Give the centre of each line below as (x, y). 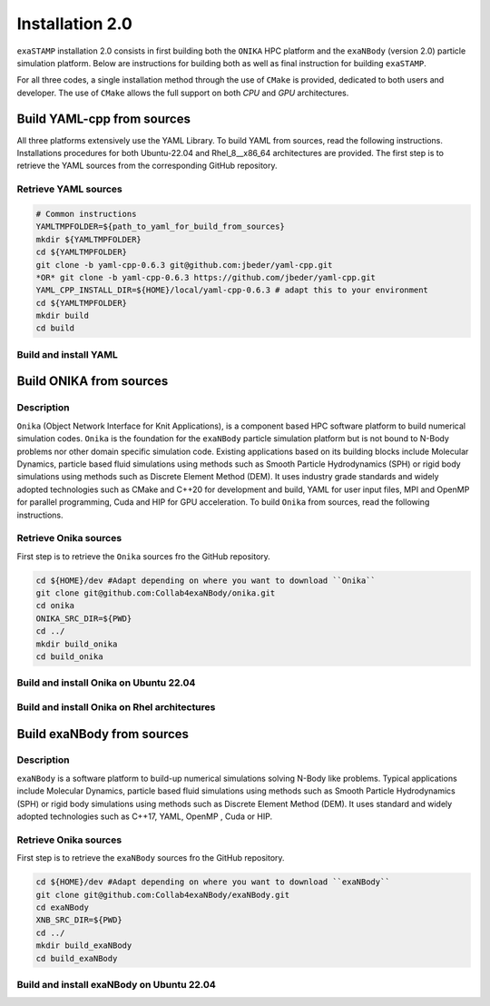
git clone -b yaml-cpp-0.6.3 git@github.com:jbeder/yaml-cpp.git (184, 265)
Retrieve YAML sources (69, 189)
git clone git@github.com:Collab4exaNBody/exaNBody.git (163, 895)
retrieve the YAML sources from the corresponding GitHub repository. (147, 166)
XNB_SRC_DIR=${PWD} (79, 920)
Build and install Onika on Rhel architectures (116, 706)
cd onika (55, 606)
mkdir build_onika (77, 644)
